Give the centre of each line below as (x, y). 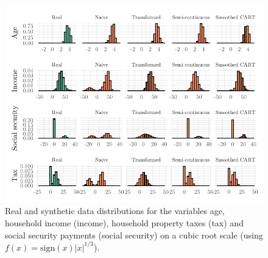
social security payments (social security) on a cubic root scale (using (134, 235)
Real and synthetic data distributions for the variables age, (115, 211)
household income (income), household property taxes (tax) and (124, 222)
